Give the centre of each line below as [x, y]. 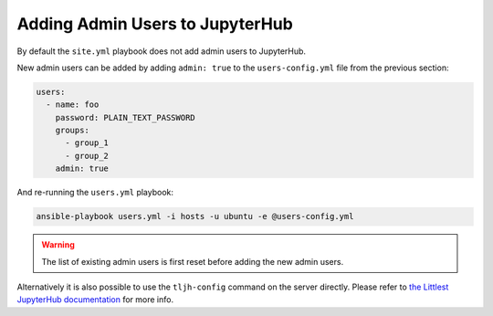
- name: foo [73, 105]
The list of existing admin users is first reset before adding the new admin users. [193, 261]
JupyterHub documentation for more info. [95, 300]
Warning [58, 245]
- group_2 [87, 156]
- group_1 [87, 143]
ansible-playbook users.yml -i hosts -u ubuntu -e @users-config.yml [195, 216]
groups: [73, 131]
